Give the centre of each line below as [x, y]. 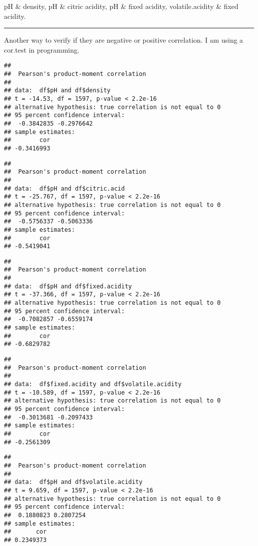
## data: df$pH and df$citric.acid [64, 188]
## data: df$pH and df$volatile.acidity [73, 482]
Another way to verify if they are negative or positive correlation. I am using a [124, 40]
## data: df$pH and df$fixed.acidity [68, 286]
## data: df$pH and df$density [57, 91]
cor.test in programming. [42, 49]
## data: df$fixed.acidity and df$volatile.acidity [93, 384]
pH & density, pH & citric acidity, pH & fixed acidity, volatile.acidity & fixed [121, 6]
